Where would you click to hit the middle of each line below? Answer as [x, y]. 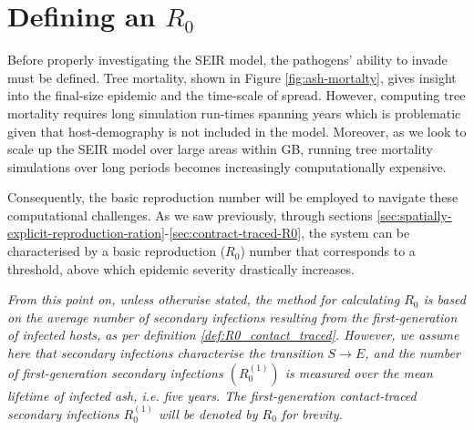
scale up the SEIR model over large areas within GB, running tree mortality [220, 149]
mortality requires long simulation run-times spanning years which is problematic [234, 113]
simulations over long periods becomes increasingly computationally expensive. [227, 166]
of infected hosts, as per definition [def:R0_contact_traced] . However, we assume [233, 335]
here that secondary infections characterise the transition [165, 353]
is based [445, 299]
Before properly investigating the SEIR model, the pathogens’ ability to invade [227, 60]
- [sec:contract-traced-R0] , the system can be [287, 233]
